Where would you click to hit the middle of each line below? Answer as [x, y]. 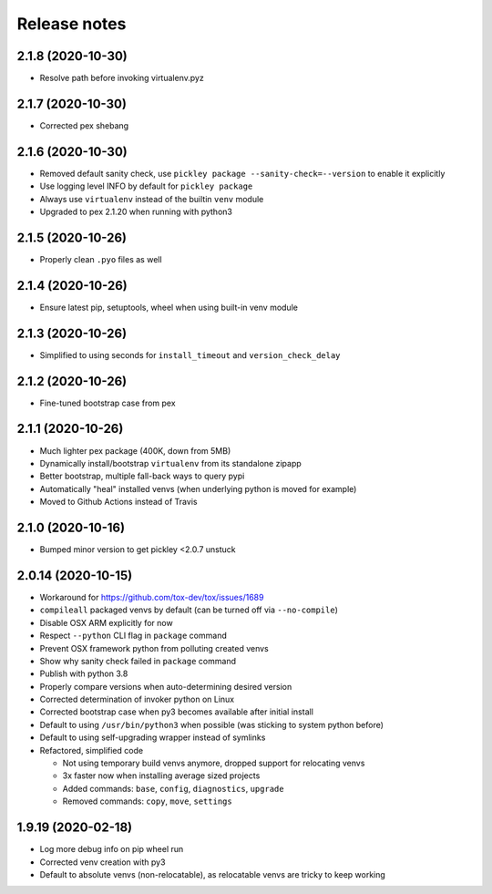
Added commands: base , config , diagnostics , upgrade [173, 788]
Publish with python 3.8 [84, 673]
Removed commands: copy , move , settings [147, 801]
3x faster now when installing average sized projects [161, 776]
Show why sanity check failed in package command [138, 661]
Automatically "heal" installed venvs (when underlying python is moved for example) [198, 488]
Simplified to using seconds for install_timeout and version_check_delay [190, 355]
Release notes [72, 24]
